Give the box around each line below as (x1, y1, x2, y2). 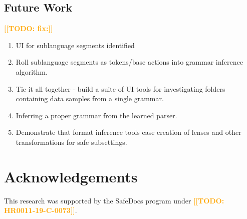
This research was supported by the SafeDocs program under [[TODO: (4, 195, 224, 205)
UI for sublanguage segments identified (16, 40, 135, 50)
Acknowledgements (4, 166, 138, 186)
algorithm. (16, 66, 48, 77)
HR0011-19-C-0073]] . (4, 205, 77, 215)
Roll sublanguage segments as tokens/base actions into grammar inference (16, 57, 243, 67)
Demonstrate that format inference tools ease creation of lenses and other (16, 127, 241, 137)
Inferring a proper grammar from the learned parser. (16, 110, 177, 120)
